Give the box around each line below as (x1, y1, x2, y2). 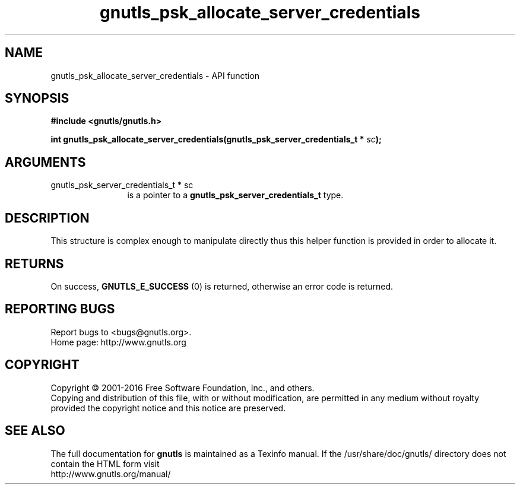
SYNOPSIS (5, 91, 69, 106)
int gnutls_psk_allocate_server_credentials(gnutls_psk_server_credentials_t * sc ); (50, 134, 382, 145)
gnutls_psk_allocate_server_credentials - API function (50, 70, 260, 81)
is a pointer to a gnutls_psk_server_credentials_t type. (127, 190, 344, 201)
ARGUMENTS (5, 154, 86, 170)
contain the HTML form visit (50, 458, 160, 469)
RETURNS (5, 256, 64, 271)
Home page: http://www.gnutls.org (50, 336, 186, 347)
